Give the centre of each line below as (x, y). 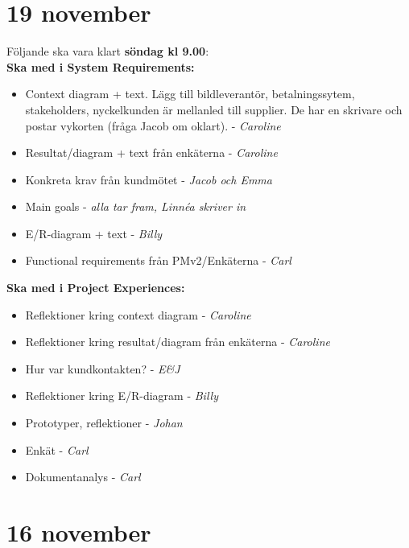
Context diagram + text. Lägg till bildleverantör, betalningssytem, (190, 94)
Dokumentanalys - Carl (83, 477)
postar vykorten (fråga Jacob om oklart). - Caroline (153, 125)
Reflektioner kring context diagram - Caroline (138, 314)
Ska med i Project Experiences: (96, 288)
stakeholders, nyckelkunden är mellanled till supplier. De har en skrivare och (214, 109)
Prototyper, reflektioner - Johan (104, 423)
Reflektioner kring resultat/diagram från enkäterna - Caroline (178, 342)
